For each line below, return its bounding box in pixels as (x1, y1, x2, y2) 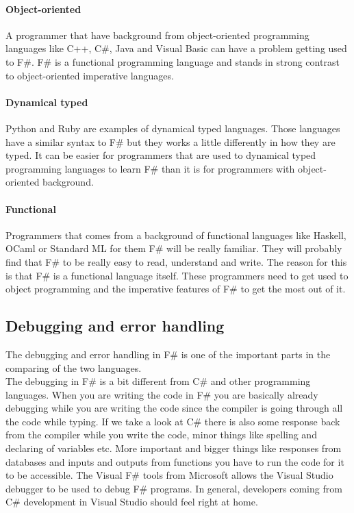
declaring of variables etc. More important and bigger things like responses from (5, 441, 342, 455)
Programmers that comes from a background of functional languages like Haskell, (5, 227, 346, 242)
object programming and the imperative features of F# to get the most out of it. (5, 281, 346, 296)
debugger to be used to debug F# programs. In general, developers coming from (5, 481, 342, 495)
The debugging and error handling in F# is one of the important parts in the (5, 347, 331, 361)
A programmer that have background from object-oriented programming (5, 27, 309, 42)
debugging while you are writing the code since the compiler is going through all (5, 401, 343, 415)
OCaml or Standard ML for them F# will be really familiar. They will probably (5, 241, 342, 255)
